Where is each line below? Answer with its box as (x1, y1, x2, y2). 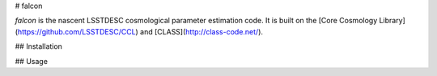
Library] (379, 16, 406, 26)
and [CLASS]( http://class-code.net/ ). (140, 26, 263, 36)
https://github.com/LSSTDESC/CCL (17, 26, 137, 36)
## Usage (15, 56, 49, 66)
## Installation (15, 42, 62, 51)
